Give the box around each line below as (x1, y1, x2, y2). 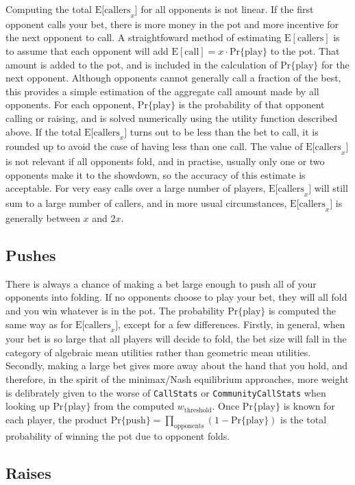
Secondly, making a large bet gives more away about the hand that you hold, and (5, 358, 348, 373)
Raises (5, 462, 51, 483)
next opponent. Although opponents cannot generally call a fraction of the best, (5, 71, 341, 85)
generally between (5, 210, 80, 225)
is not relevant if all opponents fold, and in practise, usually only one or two (5, 154, 325, 169)
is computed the (268, 303, 336, 317)
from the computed (94, 399, 175, 413)
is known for (283, 399, 335, 413)
